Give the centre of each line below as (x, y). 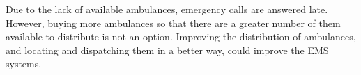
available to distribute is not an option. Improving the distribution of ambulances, (181, 36)
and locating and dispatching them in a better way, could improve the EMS (167, 50)
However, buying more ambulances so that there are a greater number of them (173, 23)
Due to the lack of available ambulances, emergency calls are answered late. (167, 9)
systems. (24, 64)
